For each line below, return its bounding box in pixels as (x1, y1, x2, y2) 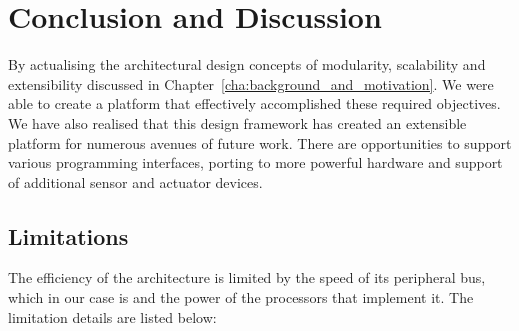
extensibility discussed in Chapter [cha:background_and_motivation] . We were (8, 73, 494, 94)
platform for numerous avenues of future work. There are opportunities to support (8, 132, 512, 153)
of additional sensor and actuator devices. (8, 171, 263, 192)
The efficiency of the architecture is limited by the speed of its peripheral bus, (8, 267, 486, 288)
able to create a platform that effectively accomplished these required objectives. (8, 93, 501, 114)
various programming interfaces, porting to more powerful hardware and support (8, 152, 503, 173)
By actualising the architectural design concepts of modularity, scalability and (8, 54, 486, 75)
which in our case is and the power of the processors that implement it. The (8, 287, 474, 308)
